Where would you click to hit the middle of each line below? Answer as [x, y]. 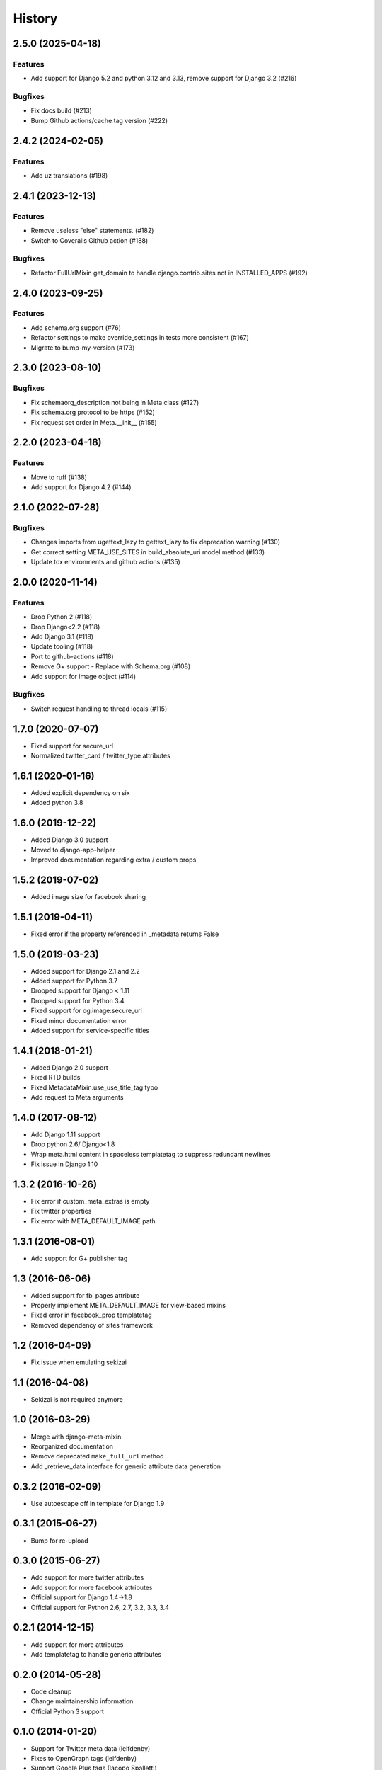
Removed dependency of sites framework [92, 1325]
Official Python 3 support [67, 1711]
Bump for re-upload [59, 1541]
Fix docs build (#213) [61, 110]
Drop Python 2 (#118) [62, 617]
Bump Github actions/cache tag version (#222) [99, 120]
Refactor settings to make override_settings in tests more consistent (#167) [140, 338]
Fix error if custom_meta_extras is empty [90, 1201]
